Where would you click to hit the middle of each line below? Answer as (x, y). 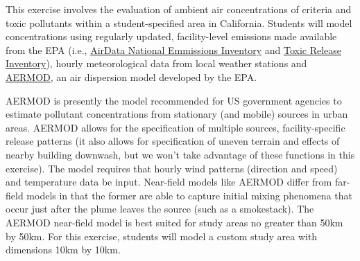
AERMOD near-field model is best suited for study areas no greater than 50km (174, 222)
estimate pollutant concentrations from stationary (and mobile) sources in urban (177, 114)
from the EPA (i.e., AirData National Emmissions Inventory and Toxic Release (174, 49)
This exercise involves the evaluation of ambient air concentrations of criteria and (179, 9)
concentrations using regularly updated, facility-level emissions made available (171, 36)
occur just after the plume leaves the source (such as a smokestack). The (160, 209)
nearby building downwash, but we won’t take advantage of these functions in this (180, 154)
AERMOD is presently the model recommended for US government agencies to (174, 100)
